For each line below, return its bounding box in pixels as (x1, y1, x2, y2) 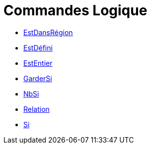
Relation (23, 104, 50, 113)
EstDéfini (23, 43, 53, 52)
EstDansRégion (23, 28, 73, 37)
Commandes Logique (3, 2, 148, 19)
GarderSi (23, 74, 52, 83)
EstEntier (23, 58, 53, 67)
